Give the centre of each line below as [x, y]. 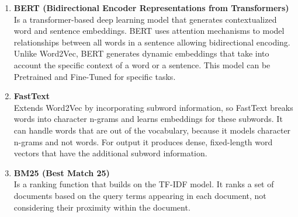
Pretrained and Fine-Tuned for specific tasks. [95, 76]
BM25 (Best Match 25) [62, 172]
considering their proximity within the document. [102, 207]
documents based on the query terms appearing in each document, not [140, 195]
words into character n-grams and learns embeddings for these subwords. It [148, 119]
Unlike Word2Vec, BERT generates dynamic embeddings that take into [141, 53]
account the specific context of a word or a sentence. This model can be [142, 64]
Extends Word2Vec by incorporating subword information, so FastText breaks [153, 107]
